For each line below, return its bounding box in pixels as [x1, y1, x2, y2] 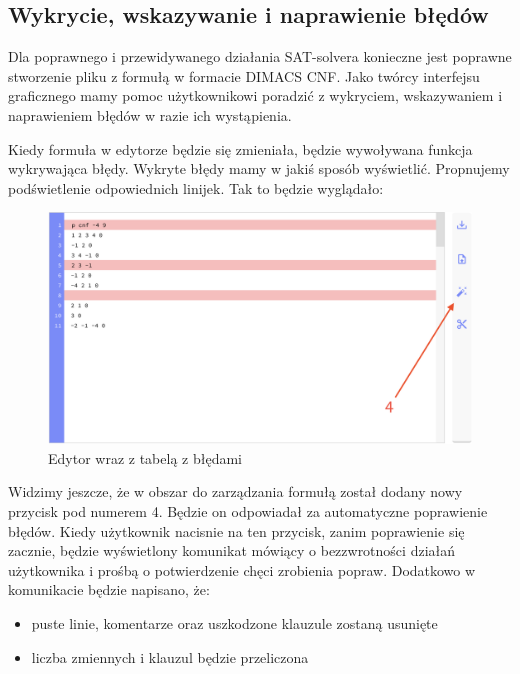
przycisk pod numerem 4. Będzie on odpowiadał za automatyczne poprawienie [8, 501, 488, 522]
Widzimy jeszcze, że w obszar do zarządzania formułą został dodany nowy [8, 481, 463, 502]
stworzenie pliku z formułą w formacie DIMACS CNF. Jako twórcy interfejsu [8, 65, 480, 86]
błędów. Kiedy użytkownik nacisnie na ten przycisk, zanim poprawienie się [8, 520, 465, 541]
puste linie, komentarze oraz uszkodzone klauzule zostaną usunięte [31, 612, 438, 633]
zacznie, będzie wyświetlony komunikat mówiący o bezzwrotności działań [8, 540, 456, 561]
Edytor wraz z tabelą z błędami [48, 447, 242, 468]
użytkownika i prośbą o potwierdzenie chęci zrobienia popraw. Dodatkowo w [8, 559, 476, 580]
